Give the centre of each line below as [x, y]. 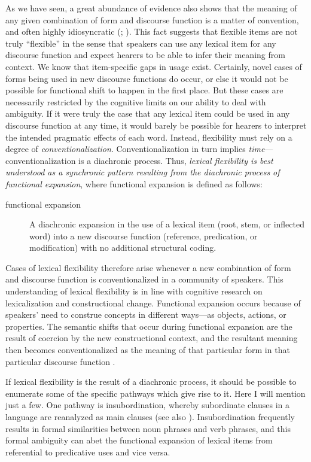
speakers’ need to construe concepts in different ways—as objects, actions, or [146, 314]
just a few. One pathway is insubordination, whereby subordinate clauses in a [148, 405]
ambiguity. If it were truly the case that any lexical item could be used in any [148, 113]
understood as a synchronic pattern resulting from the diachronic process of [143, 172]
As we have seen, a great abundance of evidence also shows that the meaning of [151, 8]
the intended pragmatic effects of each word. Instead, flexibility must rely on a [149, 137]
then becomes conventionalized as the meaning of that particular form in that [148, 350]
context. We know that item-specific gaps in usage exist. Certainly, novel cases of [154, 66]
